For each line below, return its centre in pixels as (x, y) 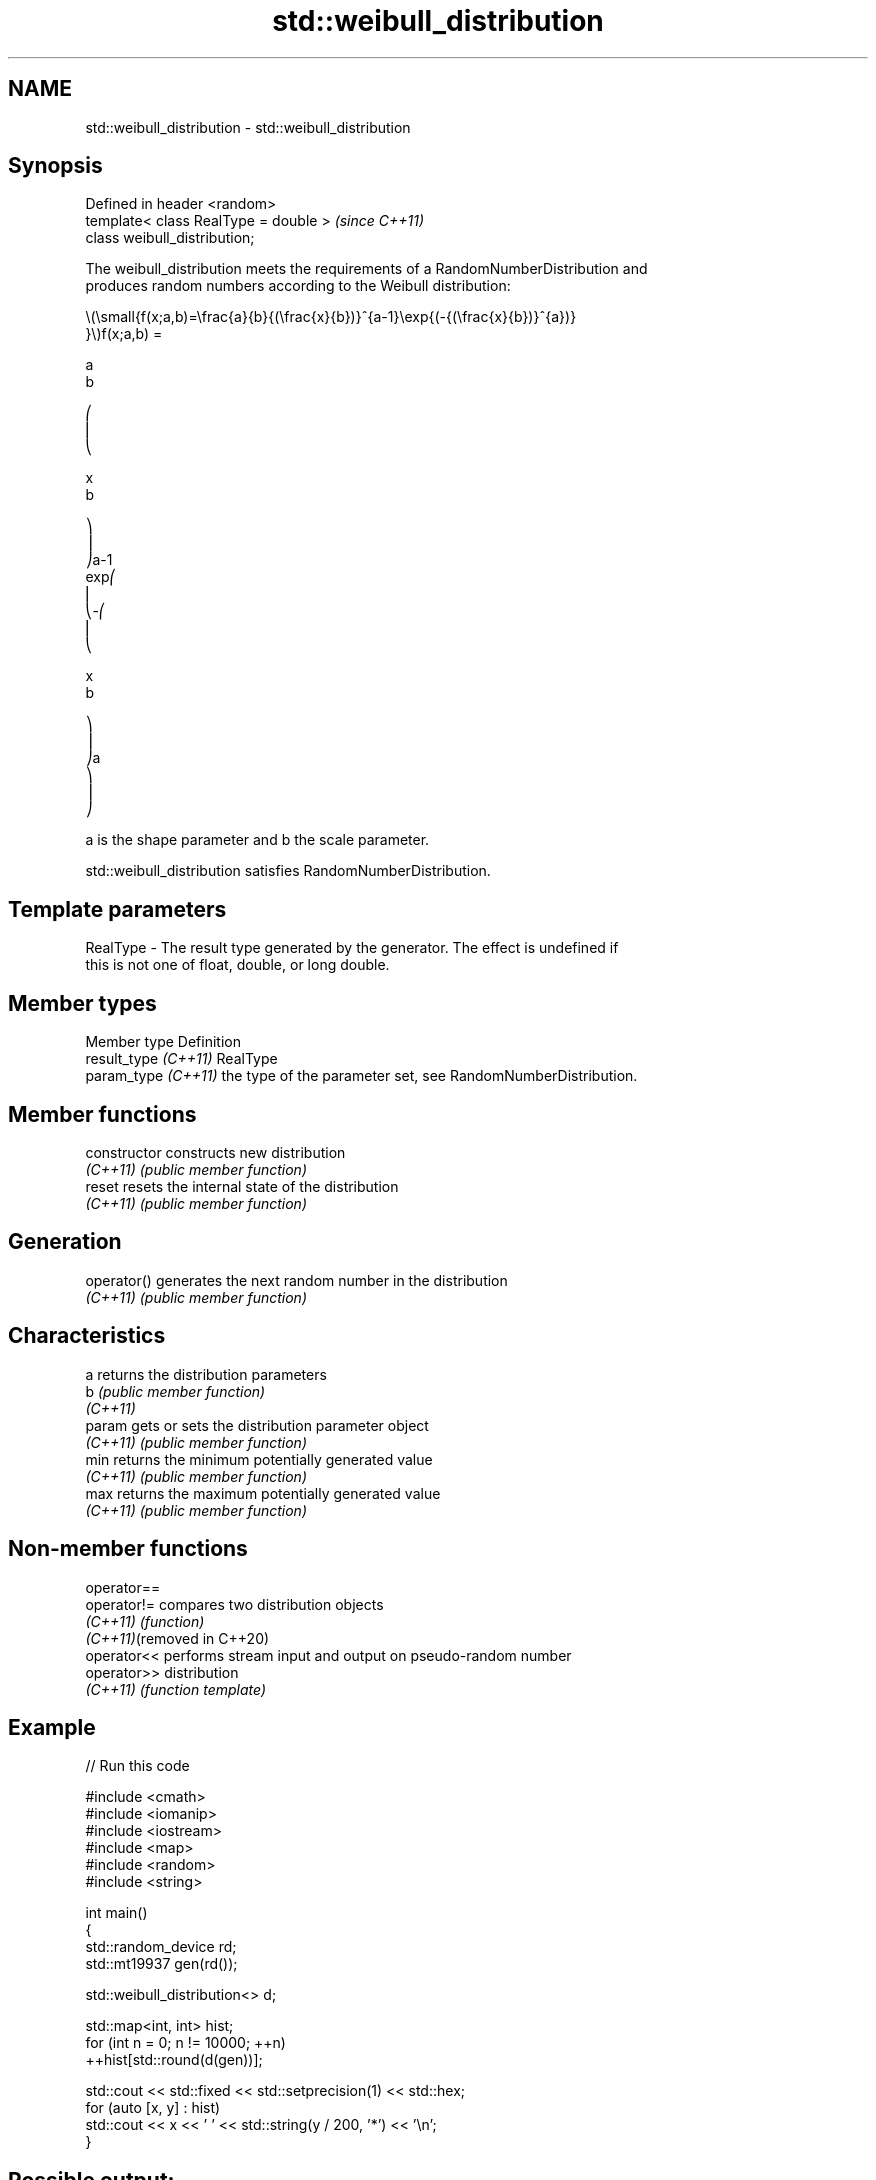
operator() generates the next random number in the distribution (296, 1280)
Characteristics (87, 1336)
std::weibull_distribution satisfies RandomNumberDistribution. (288, 871)
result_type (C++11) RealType (181, 1059)
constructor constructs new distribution (215, 1152)
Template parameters (117, 909)
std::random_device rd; (161, 1947)
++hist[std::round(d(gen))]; (174, 2060)
